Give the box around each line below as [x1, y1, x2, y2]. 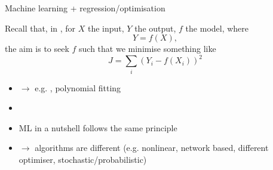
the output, [134, 21, 176, 34]
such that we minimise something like [79, 42, 216, 55]
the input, [88, 21, 124, 34]
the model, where [185, 21, 249, 34]
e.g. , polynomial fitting [35, 81, 121, 94]
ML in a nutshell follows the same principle [19, 121, 177, 134]
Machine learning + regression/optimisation [5, 2, 165, 14]
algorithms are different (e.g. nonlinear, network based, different [35, 141, 269, 154]
